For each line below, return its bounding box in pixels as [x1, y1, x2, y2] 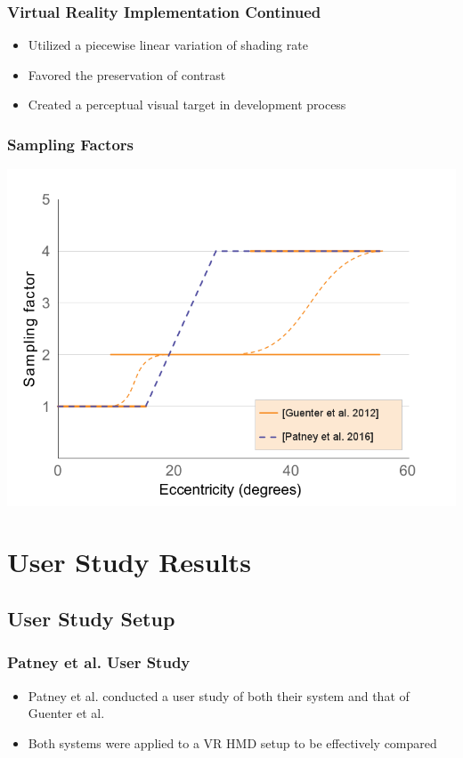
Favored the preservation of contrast [28, 65, 226, 84]
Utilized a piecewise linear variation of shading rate [28, 36, 308, 54]
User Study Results [7, 544, 251, 580]
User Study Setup [7, 604, 175, 632]
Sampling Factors [7, 133, 134, 155]
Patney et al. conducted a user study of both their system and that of [28, 686, 410, 705]
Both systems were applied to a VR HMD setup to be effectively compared [28, 733, 437, 752]
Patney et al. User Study [7, 651, 191, 673]
